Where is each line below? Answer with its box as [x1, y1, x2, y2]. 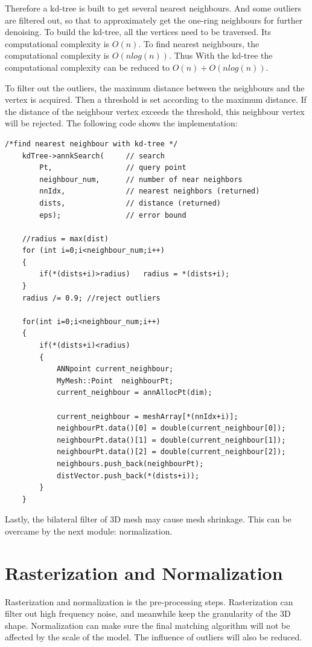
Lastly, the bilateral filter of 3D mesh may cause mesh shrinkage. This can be [5, 513, 291, 525]
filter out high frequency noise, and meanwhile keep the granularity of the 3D [5, 607, 291, 620]
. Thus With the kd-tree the [168, 49, 273, 62]
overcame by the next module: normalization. [5, 524, 173, 537]
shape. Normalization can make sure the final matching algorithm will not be [5, 619, 290, 631]
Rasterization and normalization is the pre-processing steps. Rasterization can [5, 595, 293, 608]
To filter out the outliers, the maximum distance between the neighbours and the [5, 81, 305, 94]
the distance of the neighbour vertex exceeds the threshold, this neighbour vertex [5, 105, 305, 117]
